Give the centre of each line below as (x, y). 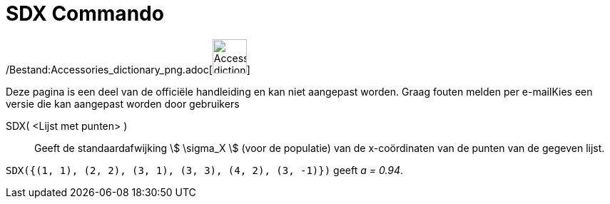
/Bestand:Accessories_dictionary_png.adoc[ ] (128, 69)
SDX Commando (85, 14)
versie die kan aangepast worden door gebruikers (123, 103)
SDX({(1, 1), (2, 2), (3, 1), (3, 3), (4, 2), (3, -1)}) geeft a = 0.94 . (205, 170)
